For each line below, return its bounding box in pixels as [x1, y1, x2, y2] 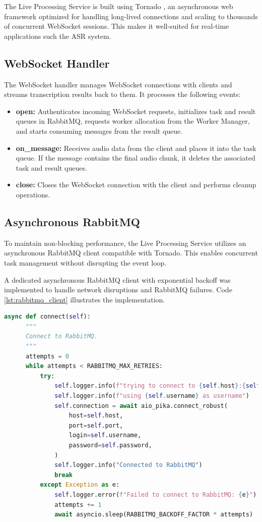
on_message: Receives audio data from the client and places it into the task [16, 142, 256, 153]
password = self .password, [69, 442, 152, 449]
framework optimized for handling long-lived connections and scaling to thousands [4, 11, 258, 21]
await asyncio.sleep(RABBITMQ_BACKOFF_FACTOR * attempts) [54, 511, 253, 518]
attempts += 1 [54, 501, 102, 508]
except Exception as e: [40, 481, 120, 489]
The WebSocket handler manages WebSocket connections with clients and [4, 79, 232, 89]
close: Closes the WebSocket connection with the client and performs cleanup [16, 179, 256, 190]
